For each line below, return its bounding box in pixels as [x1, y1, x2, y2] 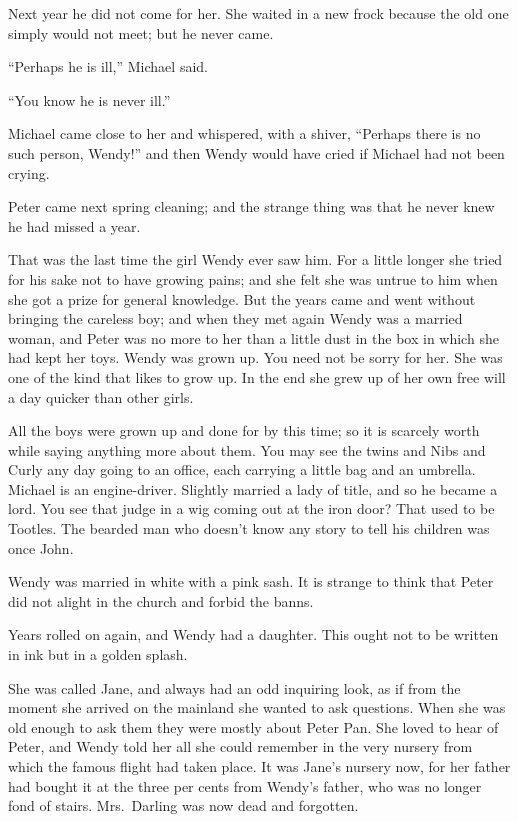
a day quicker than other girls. [8, 386, 194, 407]
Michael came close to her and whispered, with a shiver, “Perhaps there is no [8, 123, 481, 144]
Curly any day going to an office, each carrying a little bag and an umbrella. [8, 459, 476, 480]
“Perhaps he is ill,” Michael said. [8, 56, 208, 77]
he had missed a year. [8, 215, 141, 236]
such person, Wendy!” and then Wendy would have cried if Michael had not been [8, 142, 505, 163]
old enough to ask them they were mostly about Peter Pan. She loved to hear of [8, 716, 499, 737]
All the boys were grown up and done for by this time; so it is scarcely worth [8, 420, 480, 441]
